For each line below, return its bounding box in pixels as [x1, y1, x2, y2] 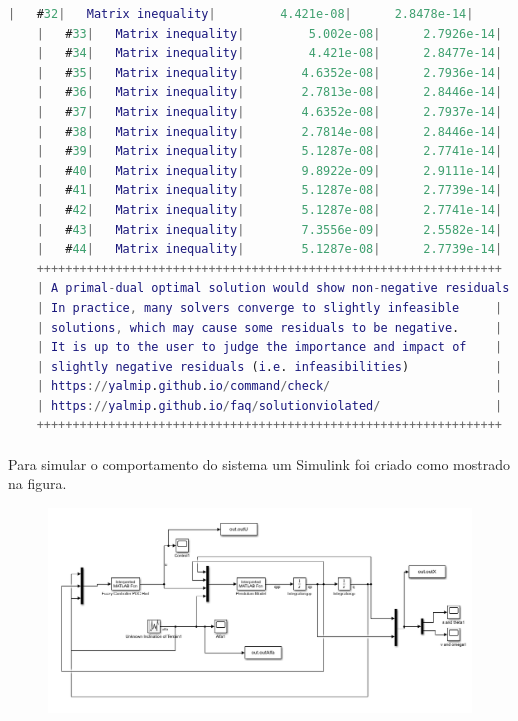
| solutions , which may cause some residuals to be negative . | [36, 320, 503, 335]
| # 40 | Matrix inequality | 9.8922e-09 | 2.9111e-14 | [36, 163, 503, 178]
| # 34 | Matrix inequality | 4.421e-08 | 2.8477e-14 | [36, 46, 503, 61]
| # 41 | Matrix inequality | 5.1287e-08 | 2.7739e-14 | [36, 183, 503, 198]
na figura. [8, 473, 67, 494]
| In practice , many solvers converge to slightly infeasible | [36, 300, 503, 315]
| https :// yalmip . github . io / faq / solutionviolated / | [36, 398, 503, 413]
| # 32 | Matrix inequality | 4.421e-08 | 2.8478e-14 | [8, 7, 474, 21]
